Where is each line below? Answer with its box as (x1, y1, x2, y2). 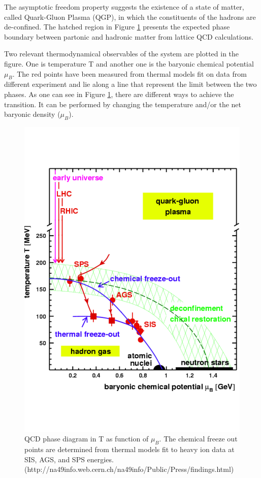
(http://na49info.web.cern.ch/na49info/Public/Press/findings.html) (24, 464, 234, 474)
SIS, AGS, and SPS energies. (24, 454, 114, 464)
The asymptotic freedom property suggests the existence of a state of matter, (4, 2, 244, 12)
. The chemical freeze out (159, 433, 238, 444)
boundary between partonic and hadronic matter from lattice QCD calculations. (4, 31, 253, 42)
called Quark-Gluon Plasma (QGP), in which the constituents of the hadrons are (4, 11, 256, 22)
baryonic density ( (4, 109, 60, 119)
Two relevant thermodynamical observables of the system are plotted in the (4, 48, 239, 59)
